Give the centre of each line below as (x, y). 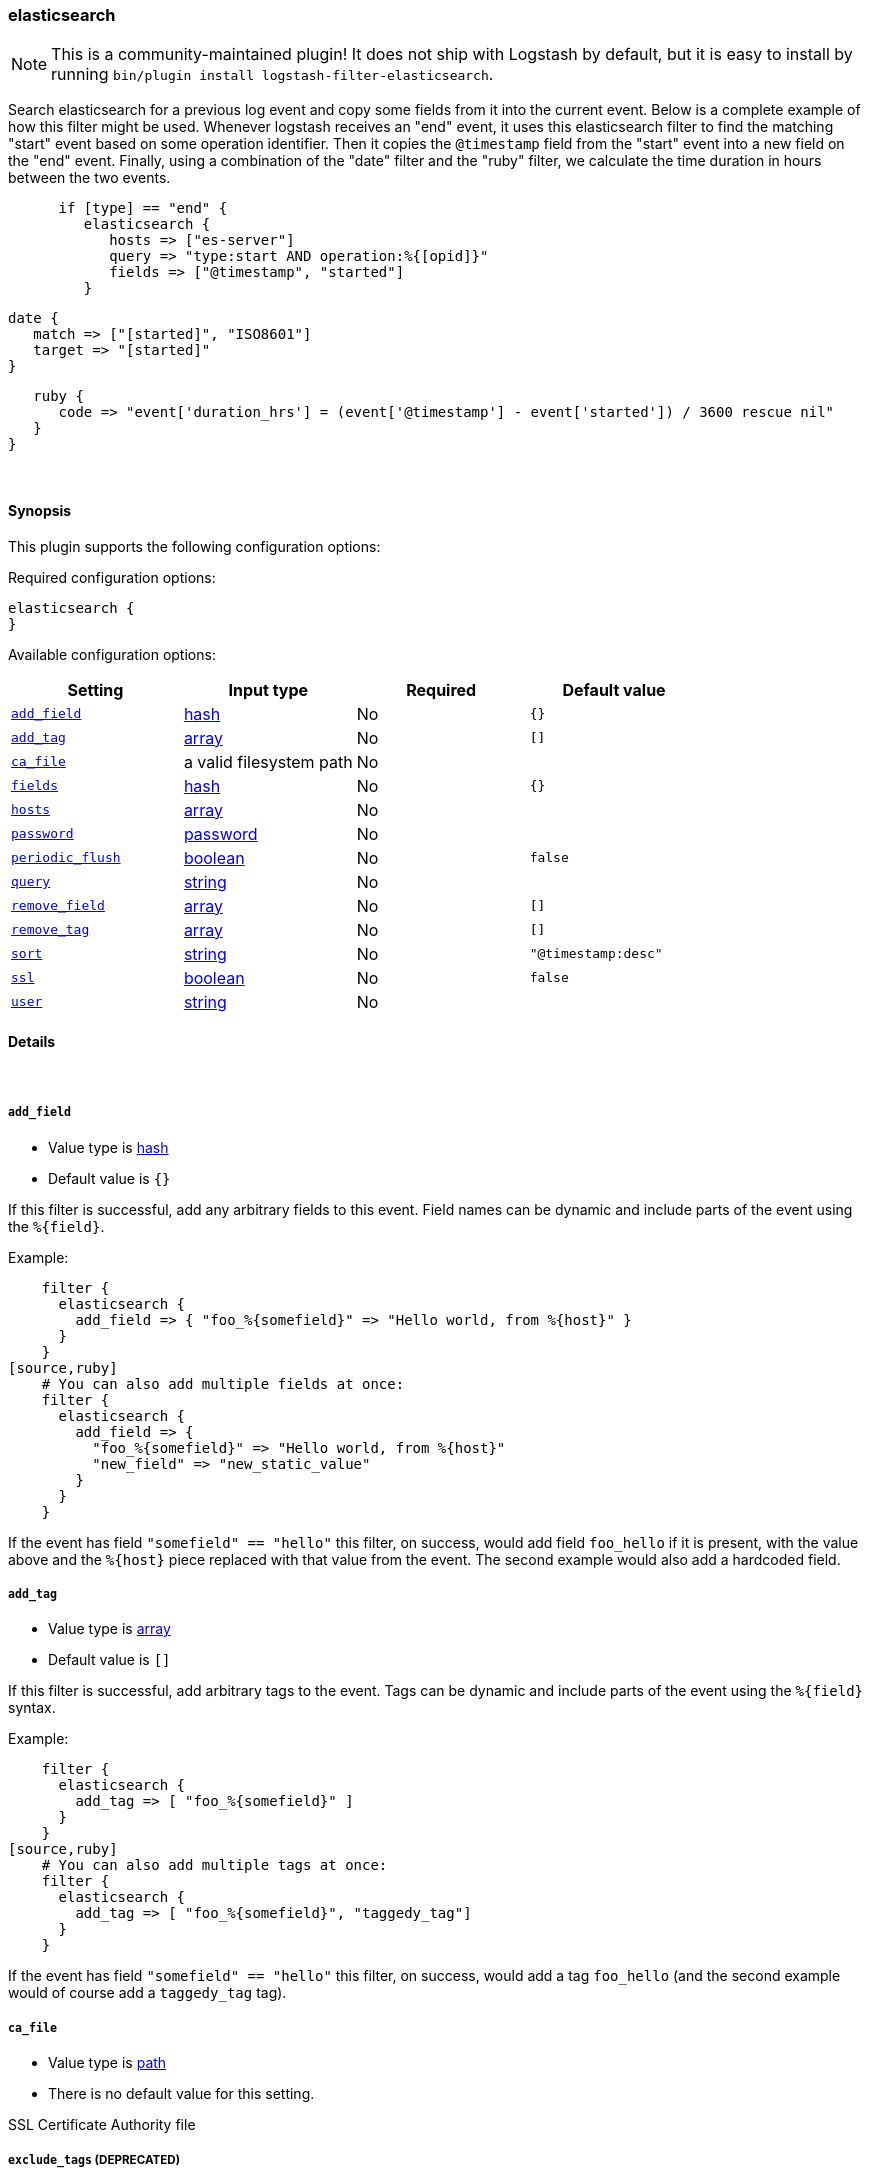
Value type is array (109, 1629)
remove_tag (50, 930)
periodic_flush (66, 858)
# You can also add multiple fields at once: (223, 1383)
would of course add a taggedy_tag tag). (147, 1993)
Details (32, 1042)
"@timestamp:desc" (596, 954)
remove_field (58, 906)
